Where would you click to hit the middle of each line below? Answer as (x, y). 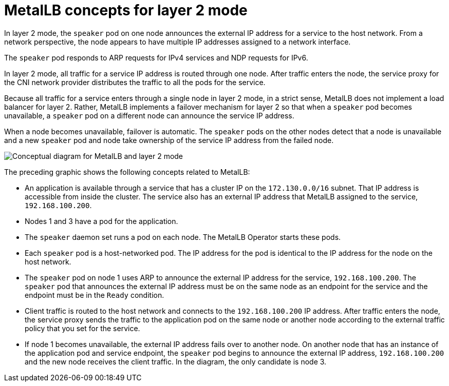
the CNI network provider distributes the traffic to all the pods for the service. (135, 82)
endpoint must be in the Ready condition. (95, 295)
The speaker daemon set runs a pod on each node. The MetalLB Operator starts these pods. (183, 237)
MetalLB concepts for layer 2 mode (126, 10)
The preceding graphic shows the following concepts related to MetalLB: (127, 172)
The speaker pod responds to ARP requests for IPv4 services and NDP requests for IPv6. (156, 57)
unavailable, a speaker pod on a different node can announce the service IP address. (149, 115)
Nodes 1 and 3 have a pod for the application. (101, 221)
